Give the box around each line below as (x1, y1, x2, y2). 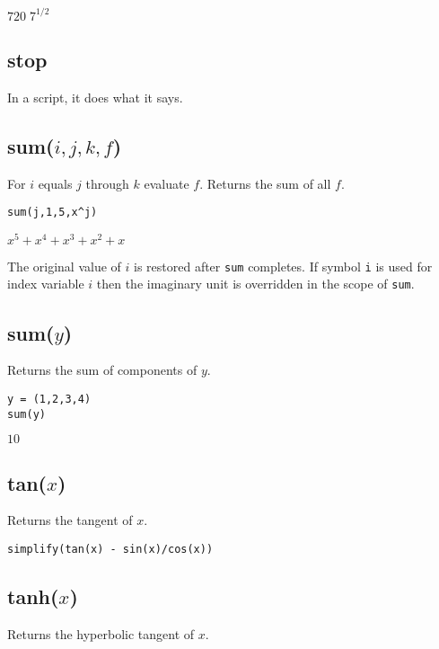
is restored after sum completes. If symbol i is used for (134, 256, 433, 275)
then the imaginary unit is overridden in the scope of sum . (96, 274, 415, 293)
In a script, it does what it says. (7, 87, 183, 106)
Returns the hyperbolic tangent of (7, 624, 195, 643)
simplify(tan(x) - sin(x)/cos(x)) (7, 543, 214, 556)
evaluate (144, 173, 189, 192)
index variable (7, 274, 84, 293)
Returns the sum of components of (7, 360, 198, 379)
